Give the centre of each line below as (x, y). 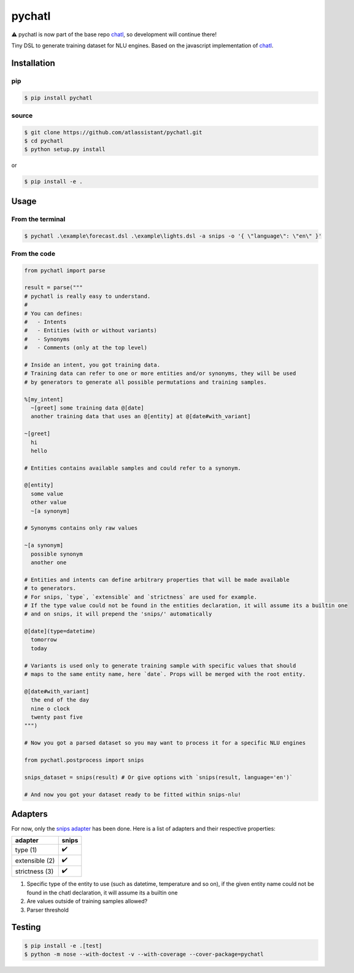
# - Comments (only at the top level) (86, 348)
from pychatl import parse (65, 270)
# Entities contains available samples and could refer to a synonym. (133, 468)
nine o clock (50, 708)
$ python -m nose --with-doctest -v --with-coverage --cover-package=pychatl (144, 954)
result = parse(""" (53, 288)
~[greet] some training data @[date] (87, 408)
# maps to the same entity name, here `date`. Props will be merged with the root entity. (165, 674)
